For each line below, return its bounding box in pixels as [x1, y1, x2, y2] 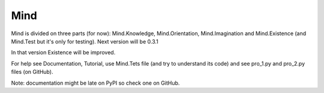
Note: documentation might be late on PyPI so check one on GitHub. [11, 79, 180, 86]
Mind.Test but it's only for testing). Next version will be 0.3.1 [11, 38, 158, 45]
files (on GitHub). [11, 69, 53, 76]
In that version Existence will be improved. [11, 49, 116, 56]
